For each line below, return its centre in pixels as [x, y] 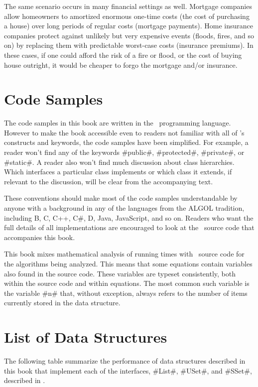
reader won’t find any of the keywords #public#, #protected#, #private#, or [124, 152]
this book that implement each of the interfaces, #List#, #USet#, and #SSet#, [128, 370]
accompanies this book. [40, 237]
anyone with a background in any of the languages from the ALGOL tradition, [124, 208]
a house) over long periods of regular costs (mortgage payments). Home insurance [129, 26]
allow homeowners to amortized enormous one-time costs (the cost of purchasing [127, 16]
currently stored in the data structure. [62, 303]
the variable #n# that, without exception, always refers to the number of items [126, 293]
